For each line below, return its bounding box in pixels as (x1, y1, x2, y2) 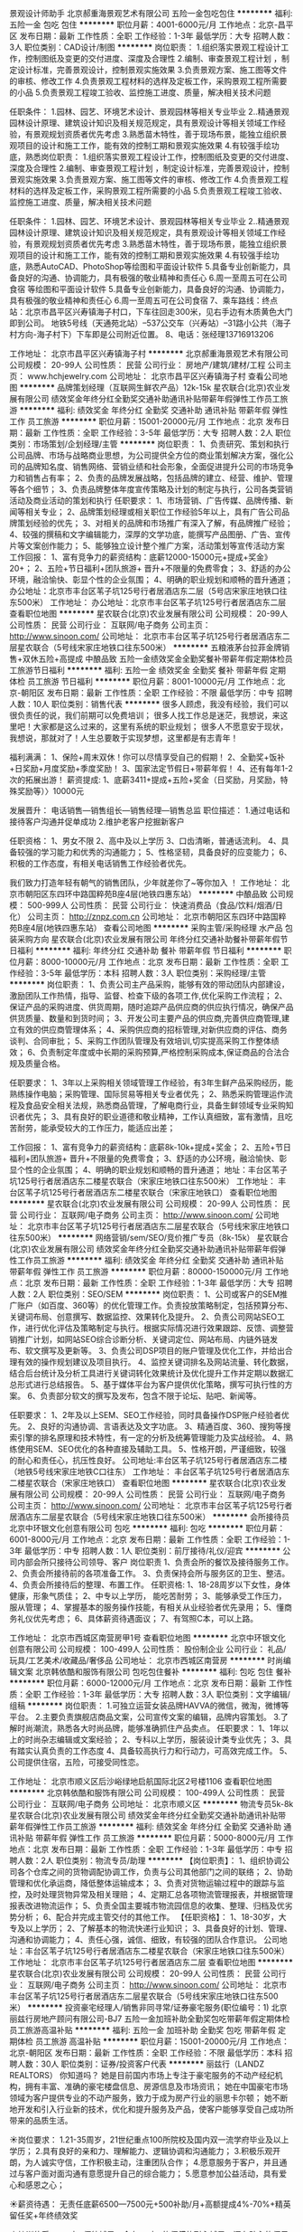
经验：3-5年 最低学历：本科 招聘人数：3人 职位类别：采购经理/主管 (16, 968, 266, 979)
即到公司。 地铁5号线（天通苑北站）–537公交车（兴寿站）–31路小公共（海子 (9, 317, 291, 328)
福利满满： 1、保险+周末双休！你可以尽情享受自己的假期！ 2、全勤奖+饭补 (9, 752, 286, 762)
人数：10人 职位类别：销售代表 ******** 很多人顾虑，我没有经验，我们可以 (9, 699, 289, 709)
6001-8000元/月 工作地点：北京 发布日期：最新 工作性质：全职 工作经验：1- (9, 1534, 291, 1545)
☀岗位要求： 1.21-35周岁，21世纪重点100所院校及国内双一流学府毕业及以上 (9, 2134, 289, 2145)
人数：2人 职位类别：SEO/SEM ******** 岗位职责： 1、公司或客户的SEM (9, 1289, 280, 1300)
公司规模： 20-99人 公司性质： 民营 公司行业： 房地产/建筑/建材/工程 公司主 (9, 360, 291, 370)
